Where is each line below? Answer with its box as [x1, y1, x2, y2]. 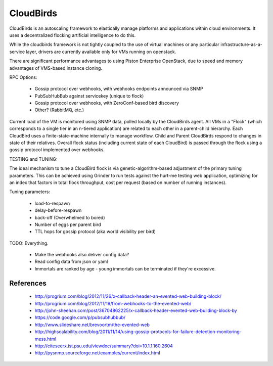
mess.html [34, 336, 57, 342]
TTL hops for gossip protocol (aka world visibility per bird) [34, 228, 156, 235]
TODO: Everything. [9, 240, 49, 246]
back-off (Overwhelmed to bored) [34, 214, 106, 220]
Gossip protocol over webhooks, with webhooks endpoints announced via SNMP [34, 86, 203, 92]
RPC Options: [9, 74, 37, 80]
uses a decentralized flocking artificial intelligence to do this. [9, 32, 136, 38]
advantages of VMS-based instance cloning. [9, 65, 103, 71]
